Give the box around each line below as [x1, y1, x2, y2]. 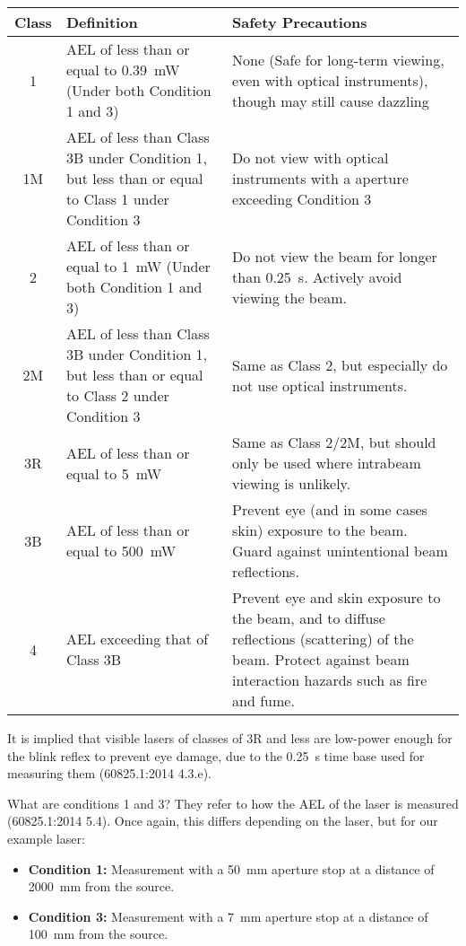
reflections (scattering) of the [232, 628, 414, 649]
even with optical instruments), [232, 69, 428, 91]
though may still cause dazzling [232, 90, 429, 111]
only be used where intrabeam [232, 452, 421, 473]
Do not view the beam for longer [232, 245, 437, 267]
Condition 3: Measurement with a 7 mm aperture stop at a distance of [28, 907, 428, 925]
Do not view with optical [232, 147, 389, 168]
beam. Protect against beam [232, 649, 410, 670]
